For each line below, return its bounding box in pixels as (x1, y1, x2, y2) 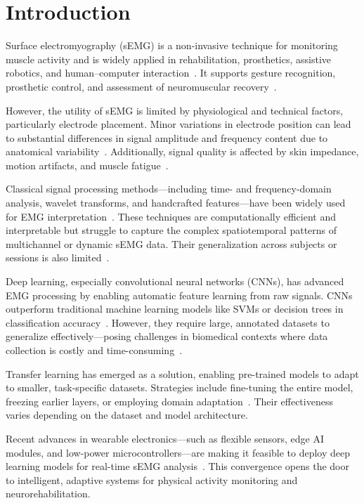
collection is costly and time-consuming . (6, 343, 183, 357)
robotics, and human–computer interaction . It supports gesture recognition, (6, 65, 336, 80)
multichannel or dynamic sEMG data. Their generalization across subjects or (6, 236, 337, 251)
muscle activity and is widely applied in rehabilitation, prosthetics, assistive (6, 51, 332, 66)
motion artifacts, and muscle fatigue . (6, 157, 169, 172)
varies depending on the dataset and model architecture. (6, 407, 248, 422)
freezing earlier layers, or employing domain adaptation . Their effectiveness (6, 393, 333, 408)
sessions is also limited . (6, 250, 110, 265)
